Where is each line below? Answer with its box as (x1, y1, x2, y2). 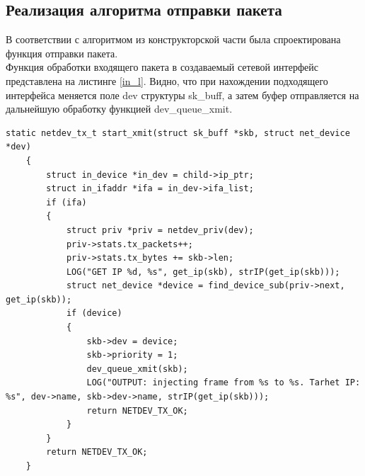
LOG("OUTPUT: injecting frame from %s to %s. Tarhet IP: (86, 378, 361, 388)
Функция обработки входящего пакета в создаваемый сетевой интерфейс (6, 59, 318, 74)
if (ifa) (46, 197, 87, 208)
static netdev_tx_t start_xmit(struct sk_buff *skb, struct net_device (6, 127, 350, 138)
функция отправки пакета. (6, 45, 118, 60)
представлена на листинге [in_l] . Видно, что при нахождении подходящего (6, 73, 328, 88)
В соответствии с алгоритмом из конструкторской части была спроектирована (6, 32, 341, 47)
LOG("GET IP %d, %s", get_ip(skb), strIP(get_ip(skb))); (66, 266, 340, 277)
